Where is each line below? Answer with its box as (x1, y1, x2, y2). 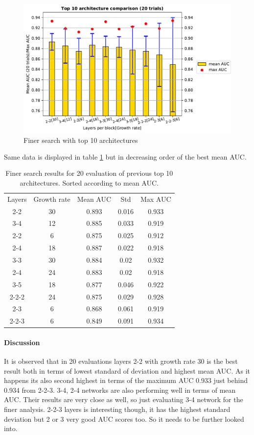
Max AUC (140, 193, 171, 204)
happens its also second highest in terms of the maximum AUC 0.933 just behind (4, 375, 248, 385)
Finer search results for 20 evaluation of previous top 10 (5, 168, 173, 178)
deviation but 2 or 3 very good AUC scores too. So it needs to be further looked (4, 413, 244, 424)
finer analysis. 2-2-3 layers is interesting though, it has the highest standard (4, 404, 231, 414)
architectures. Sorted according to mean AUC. (20, 177, 159, 188)
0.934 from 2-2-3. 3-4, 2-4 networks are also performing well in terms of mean (4, 384, 236, 395)
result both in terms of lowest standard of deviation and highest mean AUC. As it (4, 365, 251, 376)
